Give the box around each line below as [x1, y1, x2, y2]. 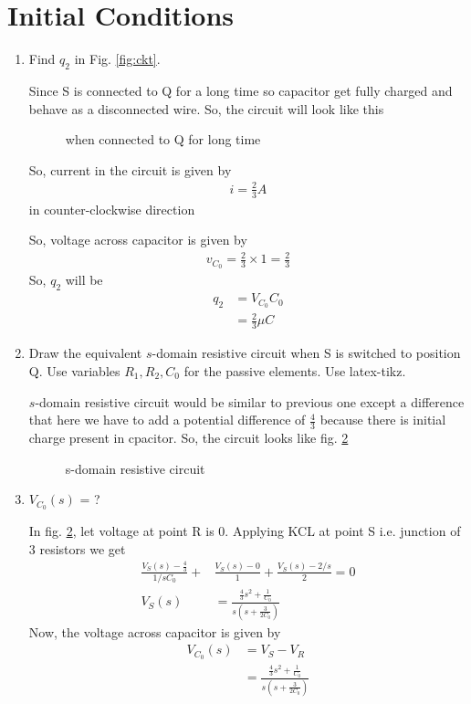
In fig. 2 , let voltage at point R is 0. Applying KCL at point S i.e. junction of [28, 520, 461, 540]
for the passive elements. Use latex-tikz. [183, 361, 406, 380]
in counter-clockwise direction [28, 199, 195, 218]
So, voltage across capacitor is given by [28, 230, 247, 249]
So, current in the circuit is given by [28, 160, 232, 179]
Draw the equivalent [28, 343, 142, 363]
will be [65, 270, 103, 289]
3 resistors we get [28, 539, 126, 558]
